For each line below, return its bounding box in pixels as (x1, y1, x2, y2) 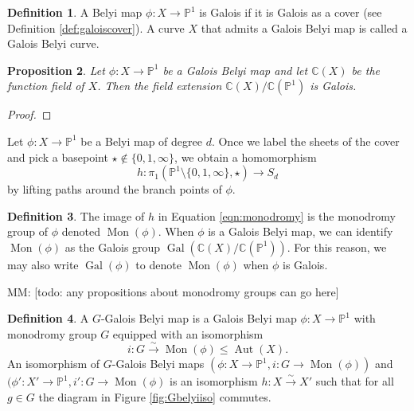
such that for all (315, 373, 394, 389)
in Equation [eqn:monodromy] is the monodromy (158, 207, 396, 224)
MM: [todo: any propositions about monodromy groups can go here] (7, 283, 339, 299)
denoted (61, 223, 100, 240)
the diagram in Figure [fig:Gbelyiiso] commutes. (38, 388, 271, 405)
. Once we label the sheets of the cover (211, 132, 400, 149)
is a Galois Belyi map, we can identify (208, 223, 393, 240)
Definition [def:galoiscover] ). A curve (7, 19, 185, 36)
